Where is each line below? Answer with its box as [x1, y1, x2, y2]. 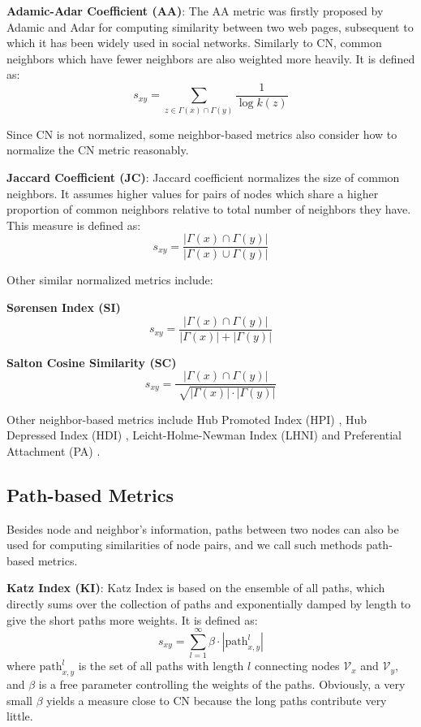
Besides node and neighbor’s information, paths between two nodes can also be [6, 520, 399, 537]
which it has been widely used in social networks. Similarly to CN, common [6, 34, 382, 51]
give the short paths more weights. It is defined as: [6, 611, 258, 628]
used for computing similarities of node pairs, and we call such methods [6, 536, 363, 553]
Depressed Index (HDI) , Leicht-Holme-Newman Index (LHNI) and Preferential [6, 426, 402, 444]
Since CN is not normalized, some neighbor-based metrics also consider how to [6, 125, 397, 142]
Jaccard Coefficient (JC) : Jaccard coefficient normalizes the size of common [6, 168, 400, 185]
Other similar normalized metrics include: [6, 271, 213, 288]
